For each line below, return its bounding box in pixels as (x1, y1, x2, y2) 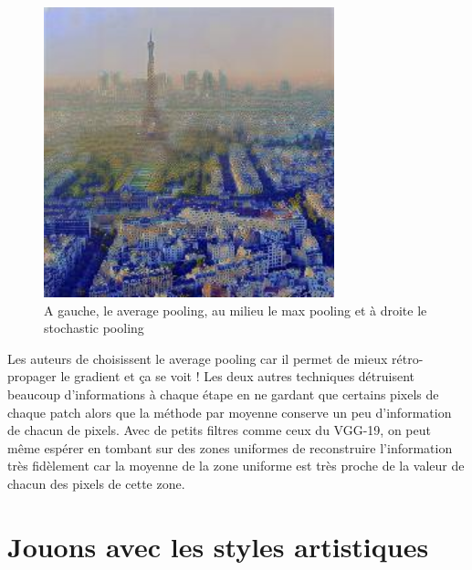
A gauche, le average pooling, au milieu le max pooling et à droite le (44, 300, 427, 319)
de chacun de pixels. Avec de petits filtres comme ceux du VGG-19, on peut (7, 420, 431, 440)
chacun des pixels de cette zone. (7, 473, 185, 492)
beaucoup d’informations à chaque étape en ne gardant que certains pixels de (7, 384, 439, 403)
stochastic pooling (44, 318, 144, 337)
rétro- (392, 348, 424, 368)
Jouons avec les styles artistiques (7, 527, 429, 565)
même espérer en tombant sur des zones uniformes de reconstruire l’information (7, 438, 453, 457)
